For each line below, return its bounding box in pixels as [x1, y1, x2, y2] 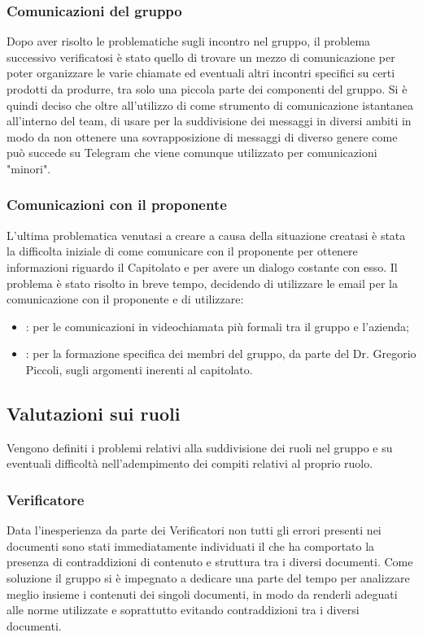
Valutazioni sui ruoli [7, 400, 181, 425]
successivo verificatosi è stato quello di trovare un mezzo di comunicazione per [7, 48, 395, 65]
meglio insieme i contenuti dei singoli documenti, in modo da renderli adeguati [7, 585, 398, 602]
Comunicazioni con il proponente [7, 194, 227, 215]
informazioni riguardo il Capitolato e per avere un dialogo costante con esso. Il [7, 258, 398, 275]
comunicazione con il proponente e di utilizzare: [7, 290, 244, 308]
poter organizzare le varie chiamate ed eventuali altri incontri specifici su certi [7, 64, 395, 81]
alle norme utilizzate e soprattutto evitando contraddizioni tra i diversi [7, 601, 360, 618]
